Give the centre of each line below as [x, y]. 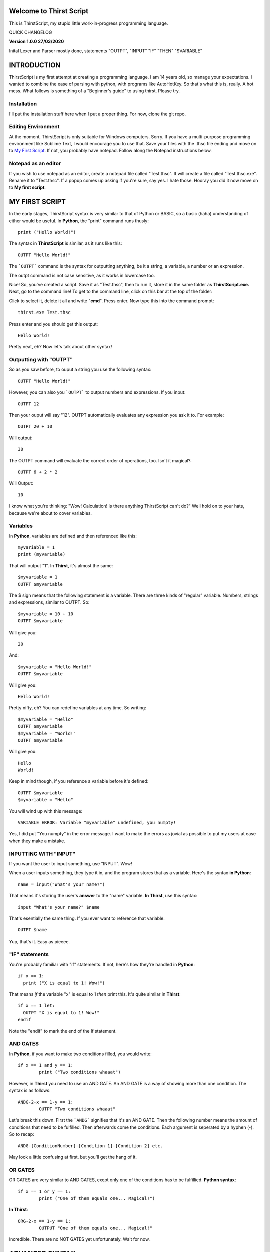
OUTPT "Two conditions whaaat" [77, 1109]
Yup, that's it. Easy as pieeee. [39, 941]
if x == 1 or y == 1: [44, 1191]
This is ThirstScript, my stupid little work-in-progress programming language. [89, 23]
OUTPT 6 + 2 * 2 [38, 472]
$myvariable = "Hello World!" [55, 667]
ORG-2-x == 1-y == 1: [44, 1221]
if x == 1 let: [37, 1006]
